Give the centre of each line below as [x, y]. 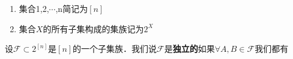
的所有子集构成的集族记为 [93, 28]
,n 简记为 [72, 8]
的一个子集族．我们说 [115, 49]
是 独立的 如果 [189, 49]
